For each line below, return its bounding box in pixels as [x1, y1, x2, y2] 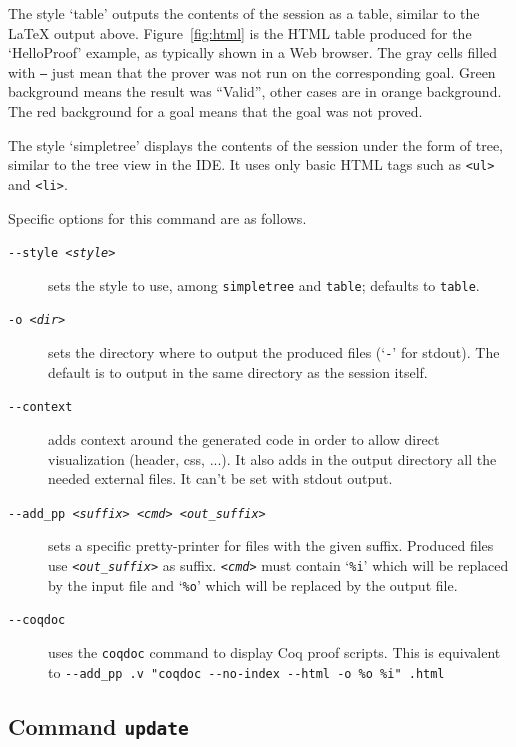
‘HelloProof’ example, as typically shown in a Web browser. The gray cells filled [8, 42, 498, 63]
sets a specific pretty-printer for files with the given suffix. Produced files [48, 535, 494, 556]
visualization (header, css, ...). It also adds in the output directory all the [48, 448, 497, 469]
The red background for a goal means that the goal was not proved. [8, 101, 423, 122]
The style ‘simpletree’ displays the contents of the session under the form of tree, [8, 134, 503, 155]
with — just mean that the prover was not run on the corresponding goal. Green [8, 61, 496, 82]
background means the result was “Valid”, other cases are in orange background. [8, 81, 502, 102]
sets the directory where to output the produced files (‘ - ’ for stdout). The [48, 342, 500, 363]
